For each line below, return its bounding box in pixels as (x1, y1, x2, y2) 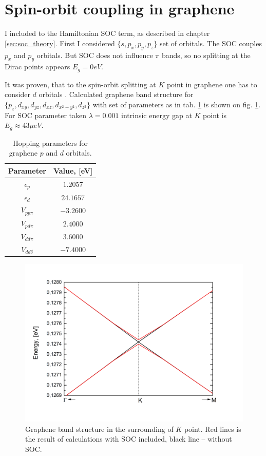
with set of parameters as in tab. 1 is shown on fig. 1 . (92, 99, 261, 109)
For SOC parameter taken (5, 109, 86, 120)
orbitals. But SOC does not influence (36, 49, 153, 60)
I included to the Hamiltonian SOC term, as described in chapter (5, 28, 210, 39)
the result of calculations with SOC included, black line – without (25, 433, 232, 444)
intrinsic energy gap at (121, 109, 192, 120)
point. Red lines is (184, 423, 241, 434)
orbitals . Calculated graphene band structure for (39, 89, 194, 100)
